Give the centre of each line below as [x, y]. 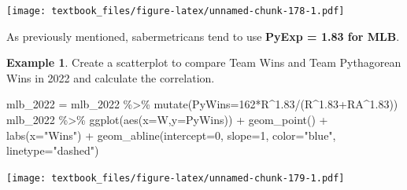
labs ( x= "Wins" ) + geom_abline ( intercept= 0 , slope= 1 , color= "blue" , [171, 135]
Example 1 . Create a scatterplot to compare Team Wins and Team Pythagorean [204, 62]
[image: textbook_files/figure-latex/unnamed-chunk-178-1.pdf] [176, 11]
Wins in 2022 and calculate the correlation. [111, 77]
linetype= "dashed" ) [53, 150]
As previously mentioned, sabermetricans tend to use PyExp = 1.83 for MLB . [203, 36]
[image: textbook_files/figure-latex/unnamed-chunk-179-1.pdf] [176, 178]
